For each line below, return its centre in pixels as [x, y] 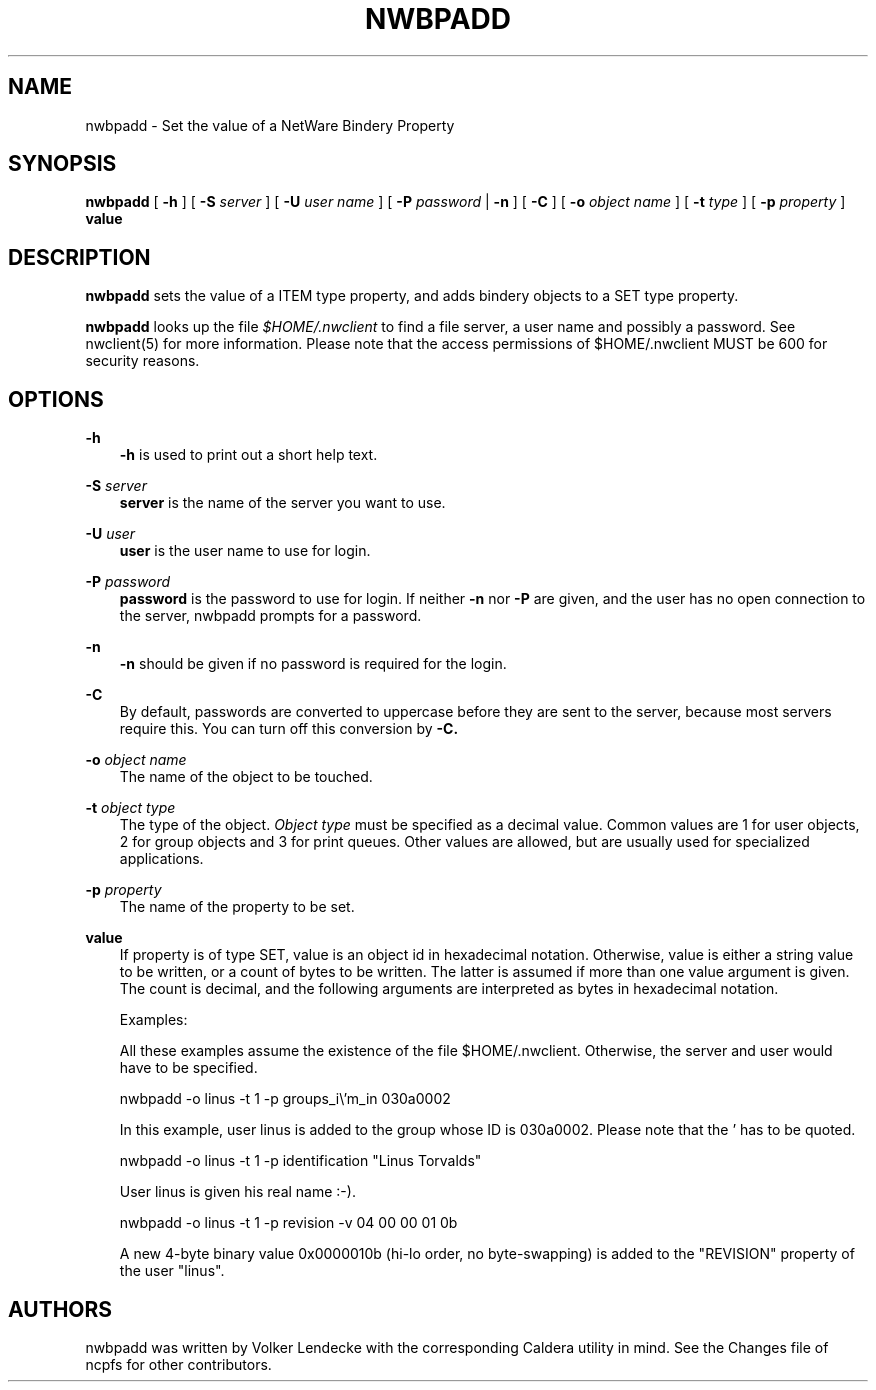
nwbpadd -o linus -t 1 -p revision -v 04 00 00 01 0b [288, 1223]
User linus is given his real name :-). [237, 1192]
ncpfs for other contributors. [178, 1364]
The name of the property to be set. [237, 907]
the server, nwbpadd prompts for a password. [270, 616]
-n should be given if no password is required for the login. [313, 664]
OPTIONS [56, 399]
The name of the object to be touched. [246, 777]
